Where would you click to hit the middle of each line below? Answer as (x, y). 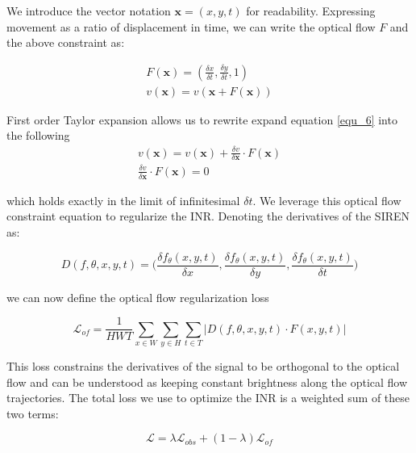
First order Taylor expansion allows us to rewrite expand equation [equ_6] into (202, 119)
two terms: (33, 413)
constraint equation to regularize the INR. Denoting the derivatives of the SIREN (208, 216)
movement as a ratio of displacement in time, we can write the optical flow (191, 26)
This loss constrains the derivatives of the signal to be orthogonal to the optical (203, 366)
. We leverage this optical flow (327, 200)
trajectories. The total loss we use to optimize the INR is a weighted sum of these (208, 398)
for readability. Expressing (311, 10)
